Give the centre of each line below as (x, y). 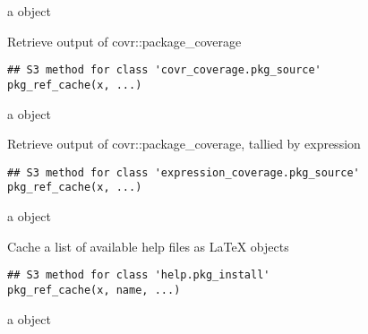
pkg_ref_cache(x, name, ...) (94, 290)
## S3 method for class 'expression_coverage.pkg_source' (184, 172)
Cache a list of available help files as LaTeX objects (148, 246)
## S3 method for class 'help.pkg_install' (139, 275)
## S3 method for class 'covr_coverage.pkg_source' (164, 70)
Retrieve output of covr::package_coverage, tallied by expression (184, 144)
